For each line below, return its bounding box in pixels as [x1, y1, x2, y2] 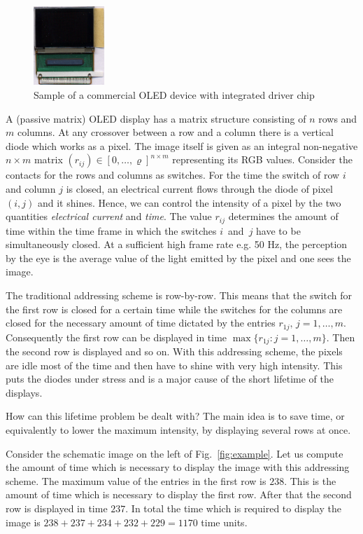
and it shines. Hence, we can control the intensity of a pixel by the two [37, 195, 341, 210]
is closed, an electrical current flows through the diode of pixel [66, 181, 333, 196]
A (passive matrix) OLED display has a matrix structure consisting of [6, 111, 306, 125]
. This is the [284, 473, 336, 488]
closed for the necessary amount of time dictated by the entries [6, 315, 276, 330]
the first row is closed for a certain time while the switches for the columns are [6, 301, 343, 316]
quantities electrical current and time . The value [6, 209, 212, 224]
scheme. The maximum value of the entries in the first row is [6, 473, 266, 488]
